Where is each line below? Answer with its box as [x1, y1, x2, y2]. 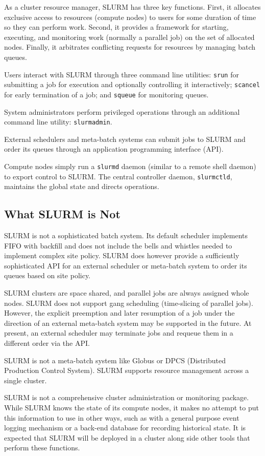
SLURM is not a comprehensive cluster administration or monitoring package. [4, 392, 249, 403]
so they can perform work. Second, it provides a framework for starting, [4, 22, 229, 32]
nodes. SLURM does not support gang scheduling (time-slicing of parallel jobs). [4, 297, 253, 308]
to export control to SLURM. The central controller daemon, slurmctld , [4, 171, 232, 181]
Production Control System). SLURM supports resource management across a [4, 365, 249, 376]
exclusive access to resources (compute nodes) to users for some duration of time [4, 11, 256, 22]
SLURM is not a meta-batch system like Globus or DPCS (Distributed [4, 355, 226, 365]
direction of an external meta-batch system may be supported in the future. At [4, 317, 252, 328]
